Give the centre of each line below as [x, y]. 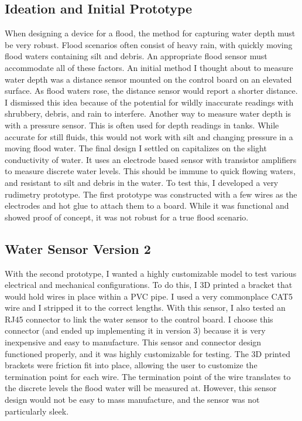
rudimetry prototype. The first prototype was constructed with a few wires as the [151, 194]
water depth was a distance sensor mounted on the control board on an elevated [148, 79]
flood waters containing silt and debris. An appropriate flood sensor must [136, 56]
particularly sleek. [37, 411]
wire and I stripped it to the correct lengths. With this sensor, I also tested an [145, 308]
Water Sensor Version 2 [78, 248]
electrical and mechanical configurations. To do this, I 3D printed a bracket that [149, 285]
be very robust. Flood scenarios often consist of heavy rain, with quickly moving [149, 44]
